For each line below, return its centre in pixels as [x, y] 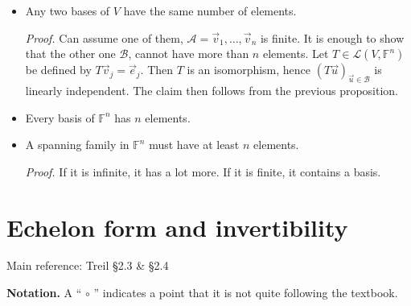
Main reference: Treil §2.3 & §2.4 [88, 265]
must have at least [194, 145]
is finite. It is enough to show [332, 37]
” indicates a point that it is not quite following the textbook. [246, 293]
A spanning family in [77, 145]
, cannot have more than [189, 54]
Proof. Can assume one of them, [104, 37]
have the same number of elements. [210, 10]
